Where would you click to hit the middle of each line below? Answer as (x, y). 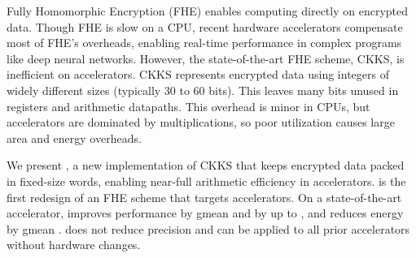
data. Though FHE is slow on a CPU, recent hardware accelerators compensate (205, 26)
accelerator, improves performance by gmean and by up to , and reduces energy (205, 213)
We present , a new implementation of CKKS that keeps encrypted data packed (206, 165)
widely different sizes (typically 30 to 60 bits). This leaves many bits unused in (203, 90)
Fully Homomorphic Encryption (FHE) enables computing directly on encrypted (208, 11)
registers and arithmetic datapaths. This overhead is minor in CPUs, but (188, 106)
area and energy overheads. (74, 138)
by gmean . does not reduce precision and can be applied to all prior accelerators (208, 228)
